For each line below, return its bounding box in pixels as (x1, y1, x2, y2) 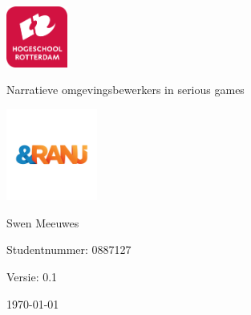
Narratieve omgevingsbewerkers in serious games (6, 81, 245, 98)
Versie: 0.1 (6, 268, 58, 284)
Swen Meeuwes (6, 214, 79, 231)
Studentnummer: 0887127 (6, 241, 132, 258)
